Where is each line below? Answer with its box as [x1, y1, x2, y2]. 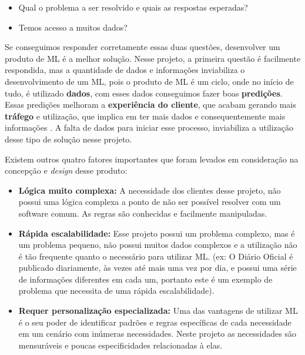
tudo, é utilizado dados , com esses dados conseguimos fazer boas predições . [5, 87, 283, 99]
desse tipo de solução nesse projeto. [5, 132, 132, 145]
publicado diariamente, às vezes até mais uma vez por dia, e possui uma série [18, 261, 297, 274]
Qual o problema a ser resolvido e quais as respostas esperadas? [18, 1, 248, 13]
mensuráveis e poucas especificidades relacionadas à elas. [18, 339, 223, 351]
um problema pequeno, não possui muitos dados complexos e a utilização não [18, 238, 297, 251]
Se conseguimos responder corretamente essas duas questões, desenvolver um [5, 41, 280, 53]
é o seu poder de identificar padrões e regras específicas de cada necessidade [18, 316, 291, 328]
